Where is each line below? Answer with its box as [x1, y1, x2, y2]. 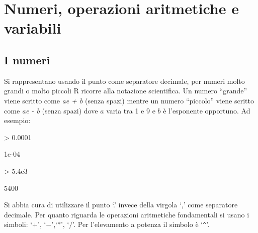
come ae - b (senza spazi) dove [4, 105, 98, 115]
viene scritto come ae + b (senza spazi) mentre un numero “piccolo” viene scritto [4, 95, 254, 105]
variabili [4, 18, 61, 38]
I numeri [4, 52, 50, 67]
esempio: [4, 115, 31, 126]
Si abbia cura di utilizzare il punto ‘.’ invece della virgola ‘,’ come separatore [4, 199, 238, 210]
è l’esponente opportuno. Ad [163, 105, 250, 115]
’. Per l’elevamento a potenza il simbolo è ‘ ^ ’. [72, 219, 210, 229]
